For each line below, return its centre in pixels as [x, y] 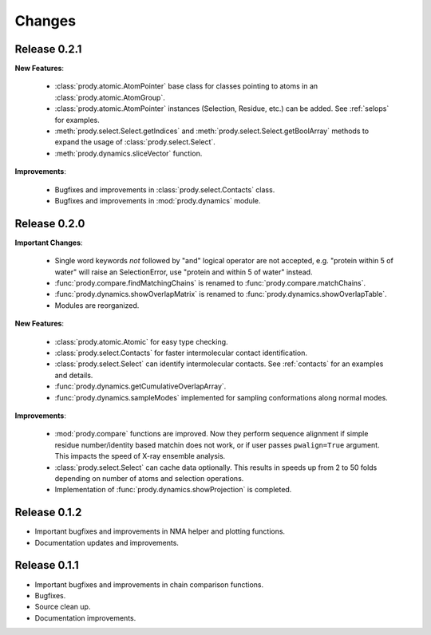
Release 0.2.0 [50, 223]
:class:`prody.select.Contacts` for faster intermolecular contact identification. [181, 353]
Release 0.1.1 [47, 565]
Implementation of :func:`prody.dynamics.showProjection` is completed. [173, 490]
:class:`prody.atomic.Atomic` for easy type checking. [141, 341]
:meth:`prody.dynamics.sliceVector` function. [129, 153]
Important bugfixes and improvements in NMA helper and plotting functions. [160, 531]
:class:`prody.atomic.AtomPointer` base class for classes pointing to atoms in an [186, 86]
